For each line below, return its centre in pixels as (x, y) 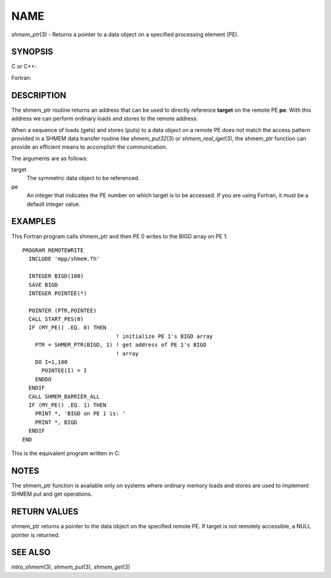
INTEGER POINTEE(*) (58, 293)
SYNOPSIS (32, 52)
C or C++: (24, 66)
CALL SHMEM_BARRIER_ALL (64, 396)
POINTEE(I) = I (64, 371)
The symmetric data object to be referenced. (83, 178)
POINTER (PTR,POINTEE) (63, 310)
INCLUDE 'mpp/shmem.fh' (64, 259)
